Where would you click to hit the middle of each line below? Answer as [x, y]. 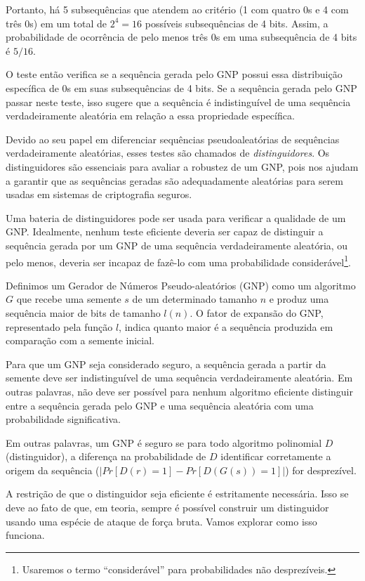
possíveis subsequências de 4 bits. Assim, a [237, 23]
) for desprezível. [321, 470]
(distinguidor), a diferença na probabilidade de [106, 456]
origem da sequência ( [53, 470]
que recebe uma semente [69, 299]
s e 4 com [328, 9]
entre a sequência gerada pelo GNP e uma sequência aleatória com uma [160, 405]
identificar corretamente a [276, 456]
